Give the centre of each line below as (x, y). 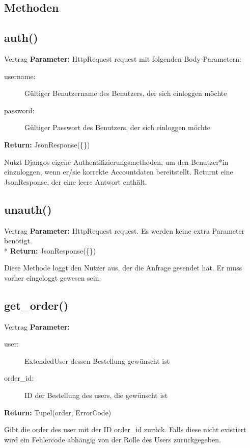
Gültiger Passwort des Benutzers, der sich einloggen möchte (117, 127)
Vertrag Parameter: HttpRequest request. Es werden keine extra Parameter (124, 230)
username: (20, 76)
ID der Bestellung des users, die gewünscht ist (96, 395)
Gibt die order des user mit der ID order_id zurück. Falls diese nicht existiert (125, 429)
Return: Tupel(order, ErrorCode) (58, 412)
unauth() (28, 209)
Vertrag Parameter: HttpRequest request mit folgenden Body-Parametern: (123, 58)
